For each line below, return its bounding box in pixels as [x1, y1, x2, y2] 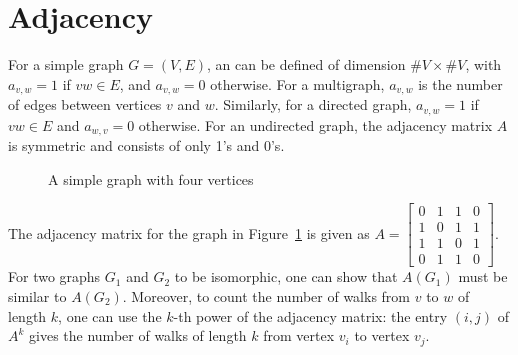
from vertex [263, 325, 335, 346]
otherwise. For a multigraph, [210, 73, 385, 94]
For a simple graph [8, 54, 124, 75]
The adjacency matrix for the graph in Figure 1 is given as [8, 222, 370, 243]
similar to [8, 285, 67, 306]
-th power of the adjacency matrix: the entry [173, 305, 448, 326]
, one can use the [58, 305, 162, 326]
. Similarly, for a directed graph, [214, 94, 412, 115]
